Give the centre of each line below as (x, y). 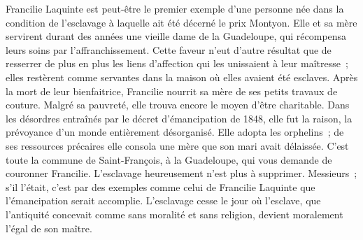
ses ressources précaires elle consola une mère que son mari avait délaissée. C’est (177, 145)
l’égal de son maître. (49, 228)
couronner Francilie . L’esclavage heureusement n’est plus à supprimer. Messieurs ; (181, 173)
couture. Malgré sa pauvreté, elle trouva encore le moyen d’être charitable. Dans (178, 105)
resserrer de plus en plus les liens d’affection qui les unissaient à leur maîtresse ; (177, 63)
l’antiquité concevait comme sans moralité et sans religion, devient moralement (175, 214)
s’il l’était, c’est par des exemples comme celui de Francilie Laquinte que (161, 186)
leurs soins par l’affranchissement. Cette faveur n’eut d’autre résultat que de (169, 49)
